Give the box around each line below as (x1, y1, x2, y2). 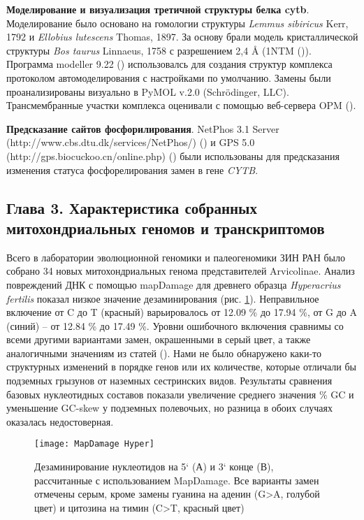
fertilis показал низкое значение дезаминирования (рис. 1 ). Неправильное (6, 291, 319, 305)
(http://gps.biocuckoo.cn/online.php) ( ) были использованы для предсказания (6, 148, 340, 163)
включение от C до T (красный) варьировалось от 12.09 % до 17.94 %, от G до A (6, 305, 357, 319)
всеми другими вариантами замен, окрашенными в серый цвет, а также (6, 332, 311, 347)
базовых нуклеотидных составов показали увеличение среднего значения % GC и (6, 387, 354, 401)
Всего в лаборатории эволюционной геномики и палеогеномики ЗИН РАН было (6, 250, 346, 264)
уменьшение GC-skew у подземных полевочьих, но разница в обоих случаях (6, 400, 333, 415)
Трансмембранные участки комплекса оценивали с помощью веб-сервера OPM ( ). (6, 98, 356, 113)
